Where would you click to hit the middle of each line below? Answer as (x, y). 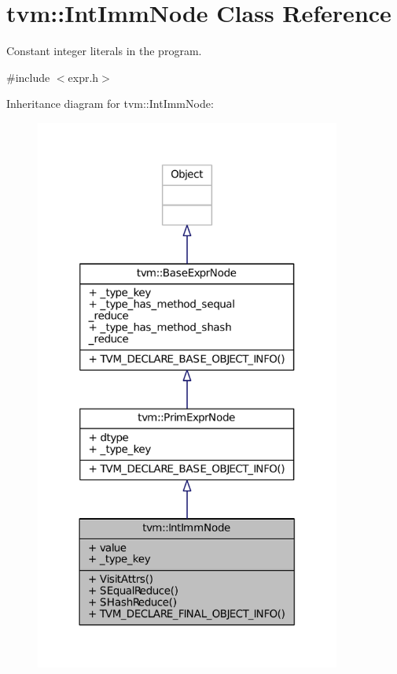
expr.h (83, 77)
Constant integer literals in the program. (104, 51)
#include (28, 77)
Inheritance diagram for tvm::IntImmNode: (110, 104)
